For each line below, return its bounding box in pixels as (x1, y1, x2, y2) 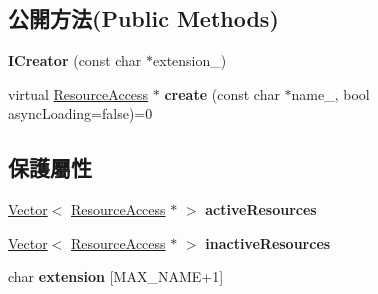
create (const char (164, 83, 280, 104)
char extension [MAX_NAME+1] (8, 266, 224, 287)
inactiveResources (205, 232, 331, 253)
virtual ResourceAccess (8, 83, 149, 104)
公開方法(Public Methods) (8, 3, 279, 34)
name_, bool (291, 83, 370, 104)
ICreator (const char (8, 50, 142, 71)
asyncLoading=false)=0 (8, 103, 153, 124)
